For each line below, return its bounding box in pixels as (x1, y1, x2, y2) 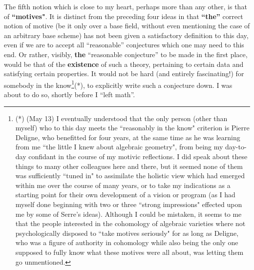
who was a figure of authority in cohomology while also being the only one (15, 237, 238, 248)
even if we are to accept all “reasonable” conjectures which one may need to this (4, 40, 244, 50)
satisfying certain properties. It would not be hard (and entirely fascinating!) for (4, 68, 244, 79)
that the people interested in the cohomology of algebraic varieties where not (15, 218, 246, 228)
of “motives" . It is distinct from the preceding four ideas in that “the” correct (4, 11, 243, 21)
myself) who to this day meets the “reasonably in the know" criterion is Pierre (15, 123, 250, 133)
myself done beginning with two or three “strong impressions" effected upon (15, 199, 242, 209)
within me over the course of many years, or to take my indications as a (15, 180, 231, 190)
